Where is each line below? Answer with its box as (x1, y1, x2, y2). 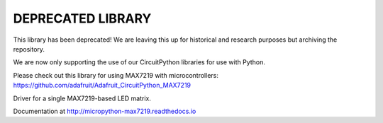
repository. (13, 45, 45, 53)
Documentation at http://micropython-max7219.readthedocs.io (13, 107, 196, 115)
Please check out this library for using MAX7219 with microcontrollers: (13, 71, 219, 79)
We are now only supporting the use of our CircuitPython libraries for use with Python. (13, 58, 266, 66)
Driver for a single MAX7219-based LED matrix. (13, 94, 152, 102)
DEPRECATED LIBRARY (13, 11, 152, 26)
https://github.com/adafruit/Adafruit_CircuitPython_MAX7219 (13, 81, 191, 90)
